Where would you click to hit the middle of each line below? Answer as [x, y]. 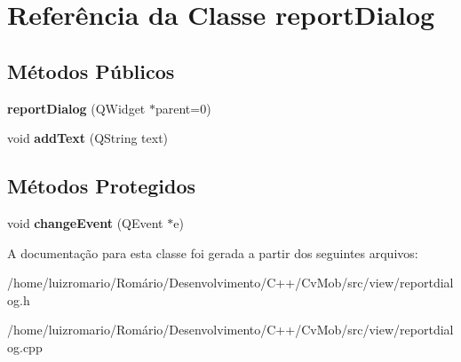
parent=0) [183, 108]
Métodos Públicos [91, 71]
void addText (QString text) [88, 138]
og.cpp [25, 346]
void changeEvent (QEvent [85, 222]
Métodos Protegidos [101, 186]
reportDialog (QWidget [76, 108]
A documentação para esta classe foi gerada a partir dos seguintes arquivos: [213, 252]
